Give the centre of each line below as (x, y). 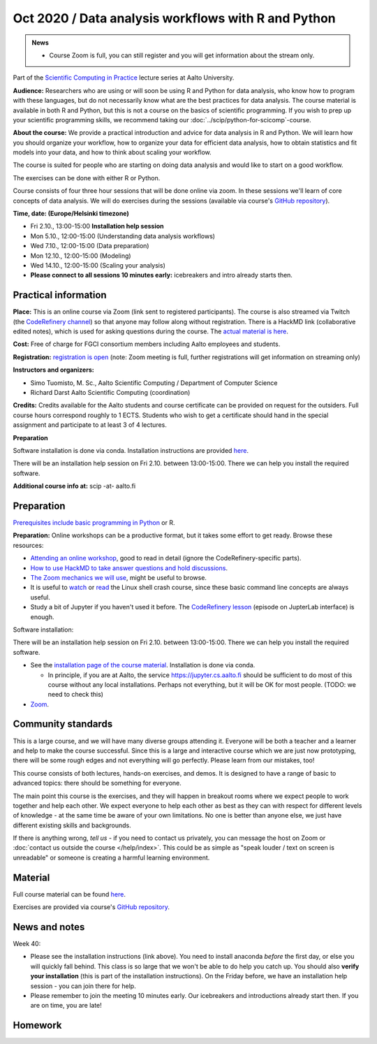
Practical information (60, 295)
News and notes (49, 927)
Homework (37, 1025)
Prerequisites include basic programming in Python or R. (94, 523)
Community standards (63, 724)
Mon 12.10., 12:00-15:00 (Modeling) (81, 256)
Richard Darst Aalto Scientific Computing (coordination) (110, 392)
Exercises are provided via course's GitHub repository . (91, 907)
